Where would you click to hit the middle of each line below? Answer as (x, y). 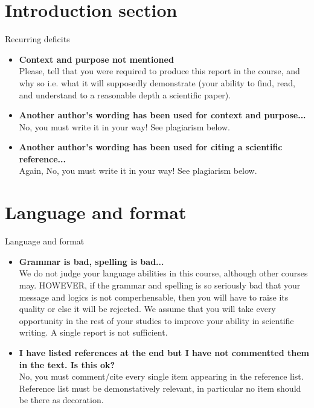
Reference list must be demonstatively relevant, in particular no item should (160, 388)
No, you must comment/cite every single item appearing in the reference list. (161, 376)
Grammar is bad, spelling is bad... (91, 261)
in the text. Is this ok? (67, 364)
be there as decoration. (61, 400)
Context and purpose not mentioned (96, 59)
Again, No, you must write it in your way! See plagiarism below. (138, 171)
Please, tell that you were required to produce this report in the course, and (159, 71)
